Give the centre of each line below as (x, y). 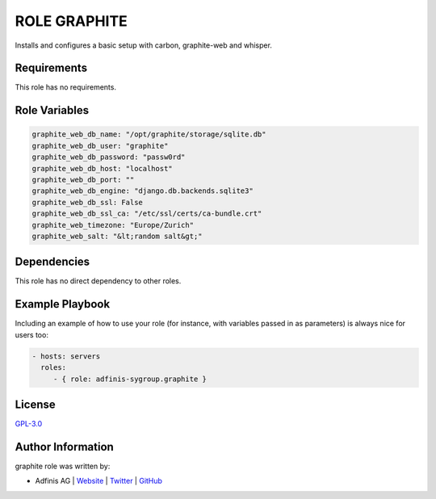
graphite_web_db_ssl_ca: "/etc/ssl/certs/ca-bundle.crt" (147, 214)
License (35, 404)
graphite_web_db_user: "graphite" (100, 146)
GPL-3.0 (29, 424)
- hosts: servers (66, 356)
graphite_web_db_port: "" (83, 180)
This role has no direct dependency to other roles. (98, 281)
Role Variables (52, 110)
